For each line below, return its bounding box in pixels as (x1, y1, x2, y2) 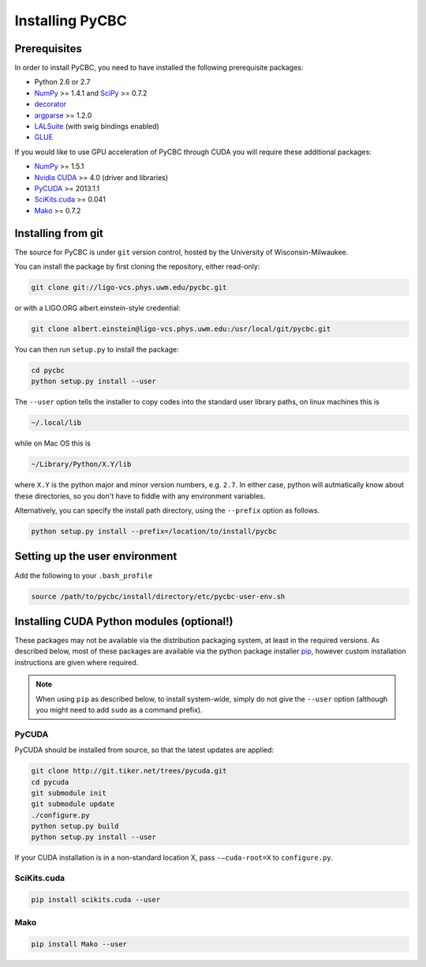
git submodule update (31, 800, 115, 809)
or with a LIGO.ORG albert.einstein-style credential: (14, 303, 181, 313)
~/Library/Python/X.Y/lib (31, 460, 132, 469)
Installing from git (14, 226, 104, 240)
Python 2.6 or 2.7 (34, 77, 91, 87)
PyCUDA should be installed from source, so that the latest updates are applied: (14, 745, 275, 754)
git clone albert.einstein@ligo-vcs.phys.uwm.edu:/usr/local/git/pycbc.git (31, 325, 331, 333)
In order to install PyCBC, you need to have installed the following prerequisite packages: (14, 63, 304, 73)
